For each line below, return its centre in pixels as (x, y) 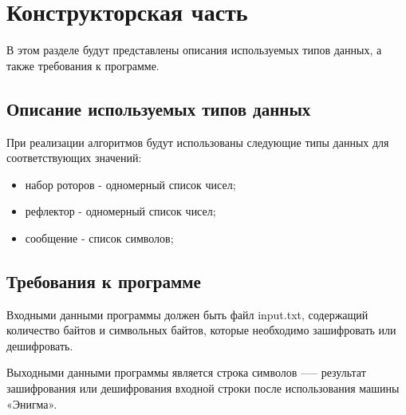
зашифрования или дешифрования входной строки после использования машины (203, 388)
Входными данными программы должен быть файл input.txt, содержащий (187, 314)
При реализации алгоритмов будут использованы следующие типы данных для (198, 142)
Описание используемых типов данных (159, 108)
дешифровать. (40, 345)
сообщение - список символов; (99, 237)
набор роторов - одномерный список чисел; (130, 184)
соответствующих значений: (74, 158)
